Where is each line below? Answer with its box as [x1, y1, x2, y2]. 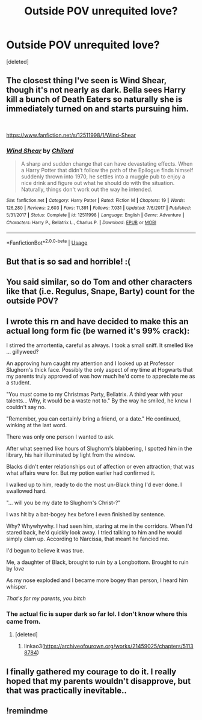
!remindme [6, 706, 48, 716]
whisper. [6, 583, 28, 590]
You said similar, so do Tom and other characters [6, 277, 192, 287]
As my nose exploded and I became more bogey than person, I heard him [6, 577, 188, 584]
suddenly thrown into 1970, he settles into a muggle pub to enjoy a [20, 173, 185, 180]
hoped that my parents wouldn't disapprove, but [6, 676, 191, 686]
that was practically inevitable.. [6, 685, 127, 695]
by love [6, 565, 25, 572]
